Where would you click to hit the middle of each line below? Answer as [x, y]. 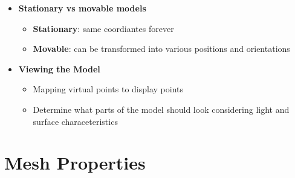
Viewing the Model [59, 68]
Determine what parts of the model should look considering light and [161, 109]
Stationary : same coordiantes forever [103, 28]
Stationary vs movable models [82, 8]
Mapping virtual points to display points [108, 89]
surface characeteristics [75, 121]
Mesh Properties [75, 163]
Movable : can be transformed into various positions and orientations [161, 49]
